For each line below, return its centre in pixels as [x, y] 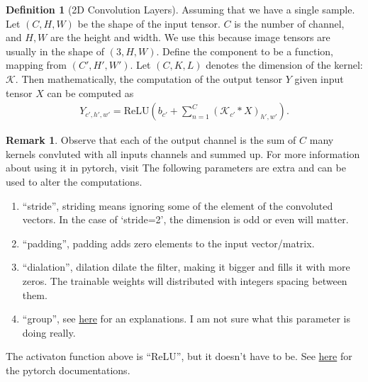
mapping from [37, 65]
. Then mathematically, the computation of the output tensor [149, 78]
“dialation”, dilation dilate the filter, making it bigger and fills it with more [186, 267]
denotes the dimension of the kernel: [284, 65]
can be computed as [90, 92]
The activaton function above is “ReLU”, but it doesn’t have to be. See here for [179, 356]
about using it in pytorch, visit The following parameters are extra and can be [176, 168]
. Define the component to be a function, [245, 51]
